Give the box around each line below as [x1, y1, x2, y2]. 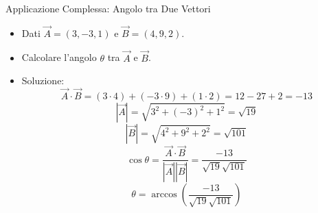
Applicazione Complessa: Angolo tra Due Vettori [5, 1, 211, 15]
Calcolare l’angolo [21, 50, 97, 64]
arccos [151, 190, 177, 200]
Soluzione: [21, 73, 65, 88]
